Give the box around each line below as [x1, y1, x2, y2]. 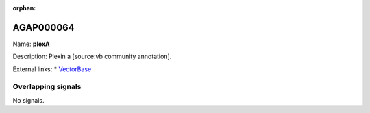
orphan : [12, 4, 36, 12]
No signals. [12, 96, 45, 104]
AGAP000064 [12, 21, 75, 34]
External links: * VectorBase [12, 65, 92, 73]
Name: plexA [12, 40, 51, 48]
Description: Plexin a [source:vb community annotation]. [12, 52, 172, 61]
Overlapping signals [12, 82, 82, 92]
